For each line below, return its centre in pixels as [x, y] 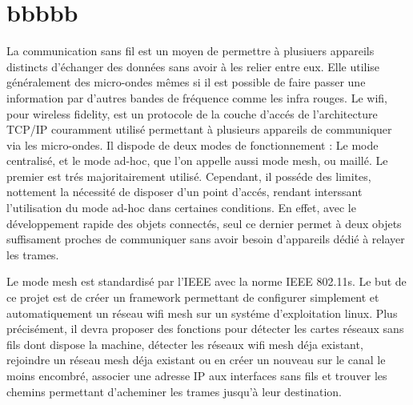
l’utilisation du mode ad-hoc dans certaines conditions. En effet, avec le [181, 208]
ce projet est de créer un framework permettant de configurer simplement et [193, 297]
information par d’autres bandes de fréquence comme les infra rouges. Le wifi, [197, 97]
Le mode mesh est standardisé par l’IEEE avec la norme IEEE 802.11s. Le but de [206, 281]
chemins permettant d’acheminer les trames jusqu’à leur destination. [174, 391]
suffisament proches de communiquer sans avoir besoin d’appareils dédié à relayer [206, 239]
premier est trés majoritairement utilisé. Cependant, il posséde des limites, [189, 176]
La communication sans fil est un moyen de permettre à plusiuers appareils [190, 51]
